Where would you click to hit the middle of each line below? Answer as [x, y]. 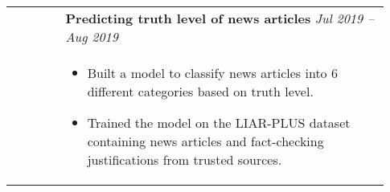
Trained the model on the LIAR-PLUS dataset [219, 123]
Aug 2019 [92, 37]
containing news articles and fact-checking [205, 141]
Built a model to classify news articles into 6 [212, 73]
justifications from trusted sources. [185, 159]
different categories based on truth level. [200, 91]
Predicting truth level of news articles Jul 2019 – [220, 18]
